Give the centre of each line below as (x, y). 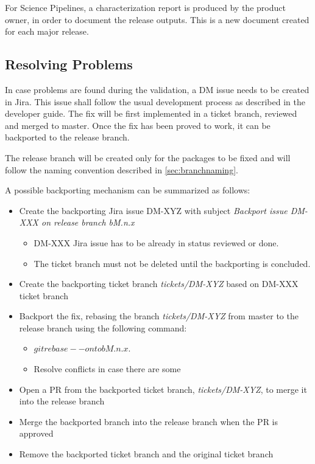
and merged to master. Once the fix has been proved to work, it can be (138, 125)
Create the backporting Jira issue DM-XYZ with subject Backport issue (153, 210)
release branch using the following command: (103, 327)
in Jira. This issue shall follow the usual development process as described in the (155, 101)
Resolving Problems (69, 64)
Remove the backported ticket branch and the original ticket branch (146, 454)
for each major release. (47, 31)
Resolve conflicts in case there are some (107, 369)
